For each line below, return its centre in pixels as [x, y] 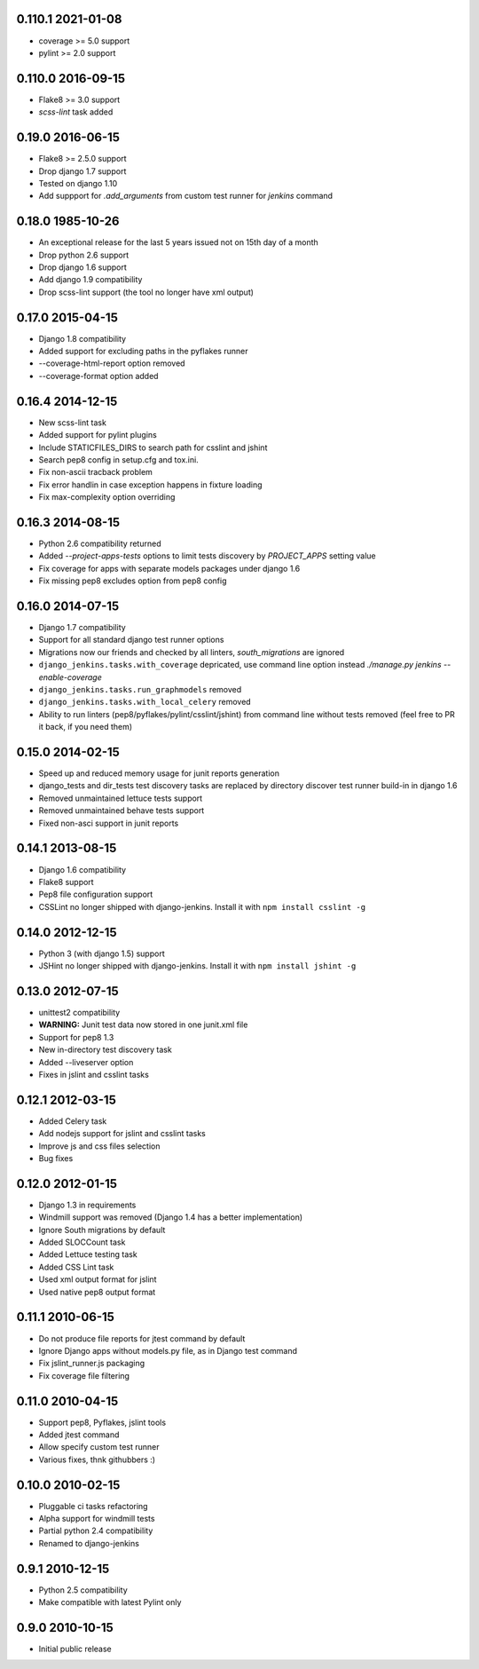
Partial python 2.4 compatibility [96, 1531]
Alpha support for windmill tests [97, 1519]
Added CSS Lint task [76, 1267]
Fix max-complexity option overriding [107, 497]
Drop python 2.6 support [83, 255]
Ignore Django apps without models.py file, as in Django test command [168, 1350]
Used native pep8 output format [97, 1292]
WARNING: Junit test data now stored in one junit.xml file [143, 1024]
